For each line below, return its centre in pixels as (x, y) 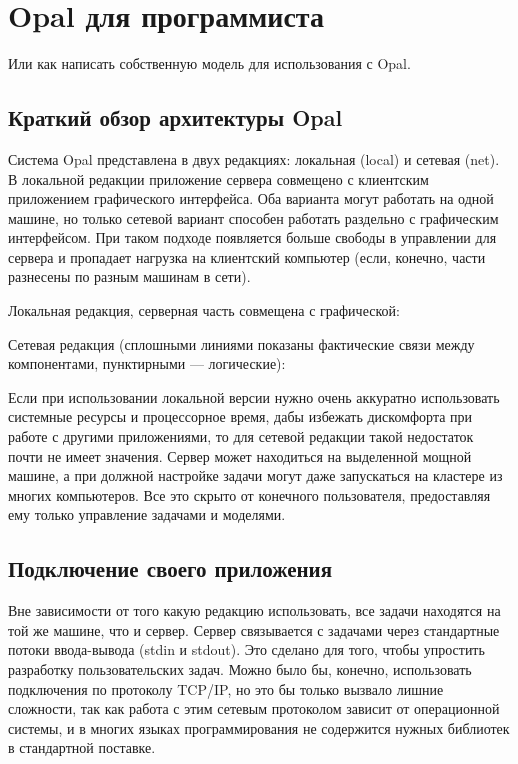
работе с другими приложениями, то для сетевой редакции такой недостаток (241, 436)
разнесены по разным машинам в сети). (129, 276)
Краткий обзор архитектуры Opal (175, 117)
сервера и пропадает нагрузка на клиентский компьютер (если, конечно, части (247, 256)
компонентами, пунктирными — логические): (147, 363)
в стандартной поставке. (82, 747)
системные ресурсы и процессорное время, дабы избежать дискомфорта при (240, 416)
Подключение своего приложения (170, 568)
